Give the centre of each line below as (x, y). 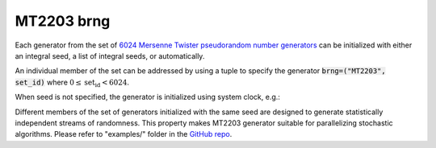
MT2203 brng (63, 21)
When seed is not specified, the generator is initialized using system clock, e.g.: (147, 97)
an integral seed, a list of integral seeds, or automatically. (110, 55)
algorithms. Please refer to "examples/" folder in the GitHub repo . (124, 134)
